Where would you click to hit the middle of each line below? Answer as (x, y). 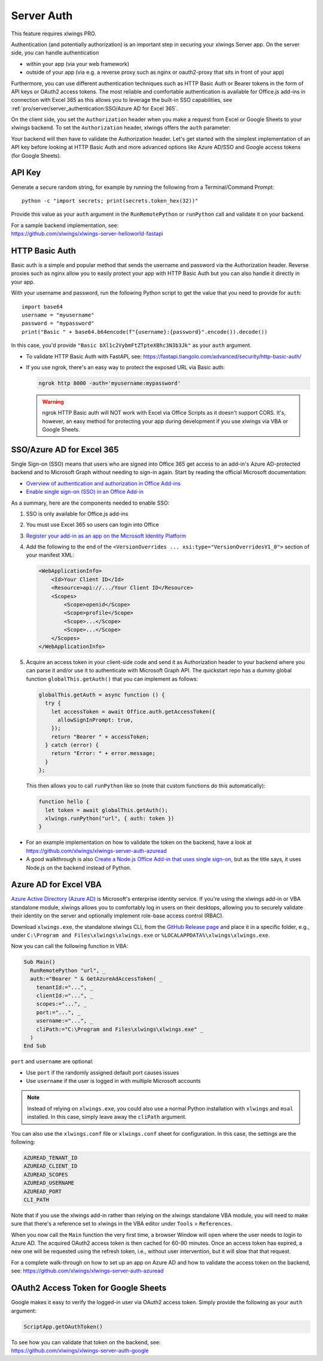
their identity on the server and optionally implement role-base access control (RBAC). (118, 916)
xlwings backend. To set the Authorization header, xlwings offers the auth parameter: (121, 128)
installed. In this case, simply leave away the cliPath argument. (107, 1117)
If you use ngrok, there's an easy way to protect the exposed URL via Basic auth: (126, 367)
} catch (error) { (72, 745)
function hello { (64, 802)
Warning (53, 402)
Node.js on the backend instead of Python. (79, 867)
